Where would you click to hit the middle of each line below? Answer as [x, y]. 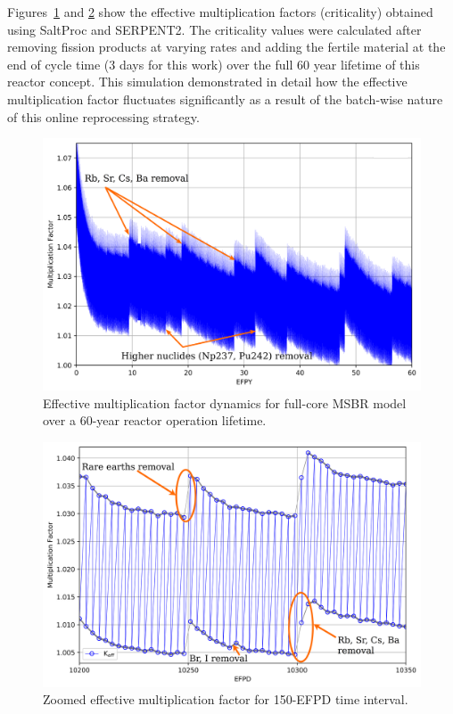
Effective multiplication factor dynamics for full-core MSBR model [225, 402]
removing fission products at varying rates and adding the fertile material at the [226, 47]
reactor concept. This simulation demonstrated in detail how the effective [207, 82]
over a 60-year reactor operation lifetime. [155, 420]
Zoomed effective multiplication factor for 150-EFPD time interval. [226, 699]
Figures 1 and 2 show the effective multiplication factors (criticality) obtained [220, 12]
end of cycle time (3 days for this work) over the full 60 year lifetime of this [214, 64]
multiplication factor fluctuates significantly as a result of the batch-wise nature [225, 98]
